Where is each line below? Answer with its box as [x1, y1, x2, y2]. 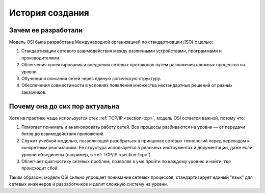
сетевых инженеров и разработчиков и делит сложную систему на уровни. [9, 181, 168, 187]
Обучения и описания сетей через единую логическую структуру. [21, 76, 161, 82]
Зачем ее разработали [9, 26, 83, 34]
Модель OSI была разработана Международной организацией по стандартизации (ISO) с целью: [9, 39, 213, 45]
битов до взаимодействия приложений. [21, 131, 105, 137]
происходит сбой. [21, 165, 59, 171]
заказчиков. [21, 89, 47, 95]
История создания [9, 7, 89, 18]
